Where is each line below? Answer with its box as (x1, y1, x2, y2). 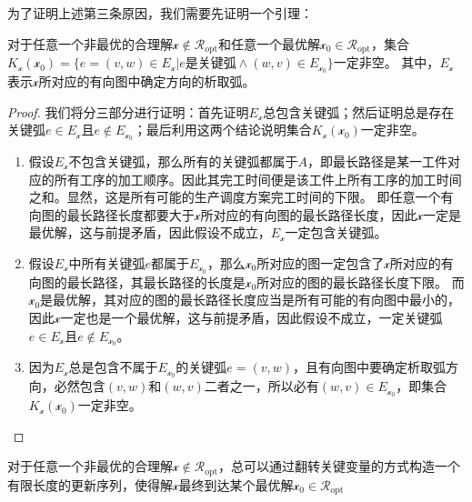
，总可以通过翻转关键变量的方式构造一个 (218, 457, 461, 476)
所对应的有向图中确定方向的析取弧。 (38, 71, 256, 90)
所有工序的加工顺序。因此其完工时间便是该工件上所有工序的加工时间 (54, 169, 462, 188)
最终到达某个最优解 (178, 475, 294, 494)
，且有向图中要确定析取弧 (293, 357, 447, 376)
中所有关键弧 (68, 253, 146, 272)
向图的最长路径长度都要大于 (28, 205, 195, 224)
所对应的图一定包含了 (256, 253, 385, 272)
